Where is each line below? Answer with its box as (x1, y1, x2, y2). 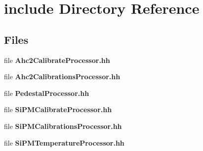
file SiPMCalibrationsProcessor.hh (4, 121, 122, 131)
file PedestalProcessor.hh (4, 88, 89, 98)
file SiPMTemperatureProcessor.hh (4, 137, 124, 148)
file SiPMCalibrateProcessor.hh (4, 104, 112, 115)
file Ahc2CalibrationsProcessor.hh (4, 71, 121, 82)
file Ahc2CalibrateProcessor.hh (4, 55, 110, 65)
